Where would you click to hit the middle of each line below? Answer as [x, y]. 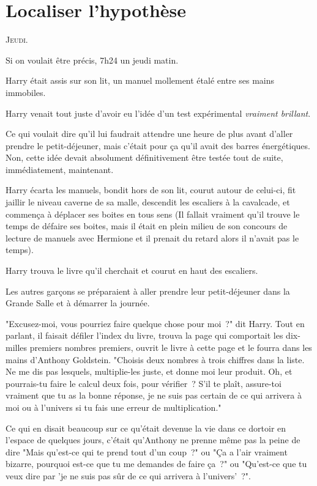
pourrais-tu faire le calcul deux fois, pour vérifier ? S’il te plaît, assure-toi [144, 383]
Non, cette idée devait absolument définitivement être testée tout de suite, [144, 157]
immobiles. [26, 92]
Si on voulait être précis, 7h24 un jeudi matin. [92, 60]
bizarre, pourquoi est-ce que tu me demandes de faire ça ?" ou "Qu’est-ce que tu [156, 464]
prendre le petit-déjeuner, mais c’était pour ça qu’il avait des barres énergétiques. [158, 145]
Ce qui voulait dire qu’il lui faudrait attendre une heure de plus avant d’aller [149, 134]
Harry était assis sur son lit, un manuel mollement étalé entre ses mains [140, 80]
